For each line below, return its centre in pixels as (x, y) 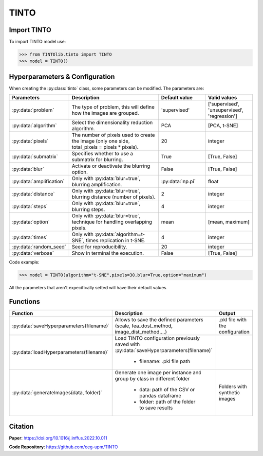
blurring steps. (88, 210)
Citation (21, 426)
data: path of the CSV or (167, 390)
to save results (156, 408)
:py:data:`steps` (30, 207)
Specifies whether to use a (102, 154)
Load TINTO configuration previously (157, 338)
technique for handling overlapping (112, 222)
